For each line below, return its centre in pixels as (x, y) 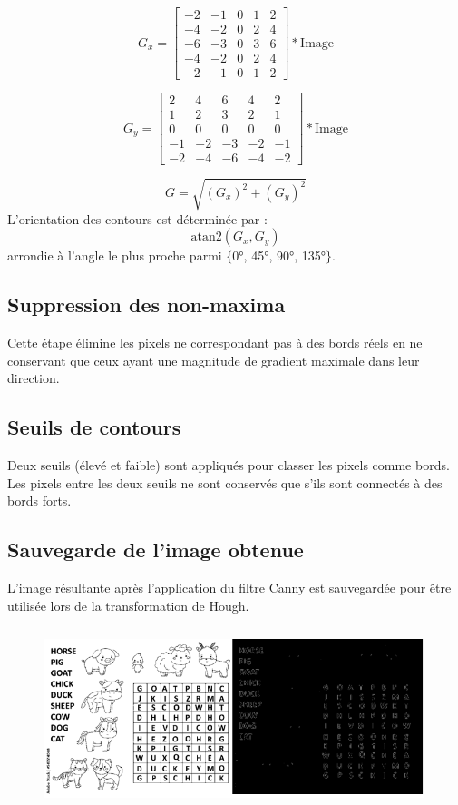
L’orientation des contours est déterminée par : (137, 218)
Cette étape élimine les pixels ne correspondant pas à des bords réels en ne (215, 343)
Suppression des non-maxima (146, 304)
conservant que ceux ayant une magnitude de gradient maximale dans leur (214, 360)
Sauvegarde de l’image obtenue (156, 550)
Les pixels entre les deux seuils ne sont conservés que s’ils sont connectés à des (225, 482)
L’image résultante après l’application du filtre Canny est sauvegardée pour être (229, 588)
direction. (34, 378)
